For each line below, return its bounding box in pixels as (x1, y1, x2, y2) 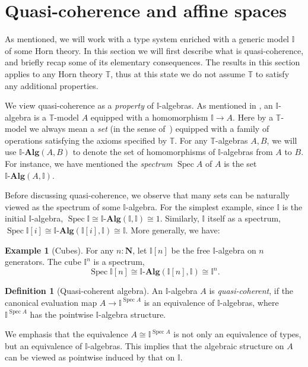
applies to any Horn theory (5, 67, 103, 80)
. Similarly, (160, 212, 199, 224)
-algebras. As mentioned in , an (159, 99, 273, 112)
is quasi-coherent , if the (209, 284, 294, 297)
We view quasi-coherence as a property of (5, 99, 154, 112)
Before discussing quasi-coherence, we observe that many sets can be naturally (5, 189, 290, 201)
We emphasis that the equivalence (5, 328, 128, 340)
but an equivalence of (5, 339, 82, 352)
